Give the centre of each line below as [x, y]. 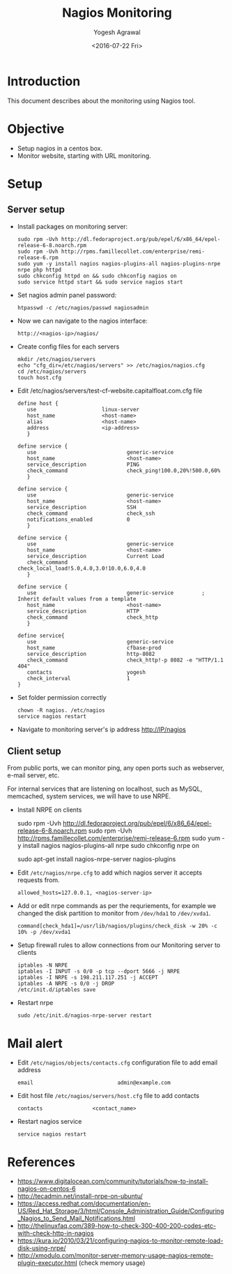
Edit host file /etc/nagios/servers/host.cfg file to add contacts [108, 1096]
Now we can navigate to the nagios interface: [82, 321]
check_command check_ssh [91, 513]
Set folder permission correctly [62, 697]
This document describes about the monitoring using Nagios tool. [101, 101]
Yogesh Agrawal [117, 32]
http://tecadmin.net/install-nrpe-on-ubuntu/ [80, 1196]
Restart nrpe [35, 1003]
